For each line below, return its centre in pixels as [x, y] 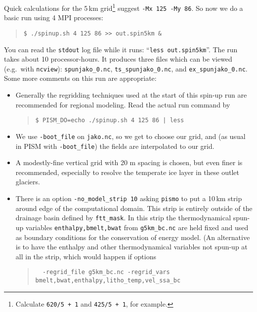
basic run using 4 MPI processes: [54, 17]
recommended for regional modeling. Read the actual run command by [123, 104]
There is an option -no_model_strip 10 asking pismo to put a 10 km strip [129, 198]
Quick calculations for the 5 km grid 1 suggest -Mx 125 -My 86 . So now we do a [124, 7]
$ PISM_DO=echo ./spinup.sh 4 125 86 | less [110, 121]
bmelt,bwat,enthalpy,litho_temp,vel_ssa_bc [108, 280]
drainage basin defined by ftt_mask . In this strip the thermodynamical [123, 218]
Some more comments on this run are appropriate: [80, 78]
